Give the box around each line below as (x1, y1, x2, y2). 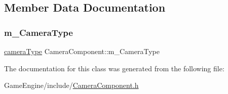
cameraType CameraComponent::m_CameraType (4, 46, 160, 56)
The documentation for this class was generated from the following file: (4, 63, 224, 73)
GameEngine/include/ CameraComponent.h (4, 80, 139, 90)
